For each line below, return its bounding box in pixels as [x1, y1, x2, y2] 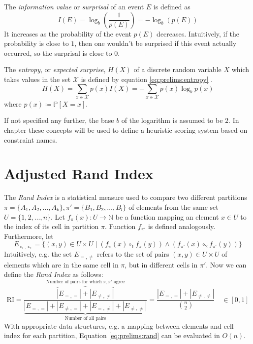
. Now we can [206, 259, 247, 269]
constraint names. [4, 134, 57, 145]
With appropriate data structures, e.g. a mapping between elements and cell [4, 320, 234, 331]
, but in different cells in [125, 259, 198, 269]
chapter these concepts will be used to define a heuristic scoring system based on [4, 125, 248, 135]
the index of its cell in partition [4, 221, 99, 231]
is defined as [153, 1, 190, 11]
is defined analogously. [148, 221, 216, 231]
